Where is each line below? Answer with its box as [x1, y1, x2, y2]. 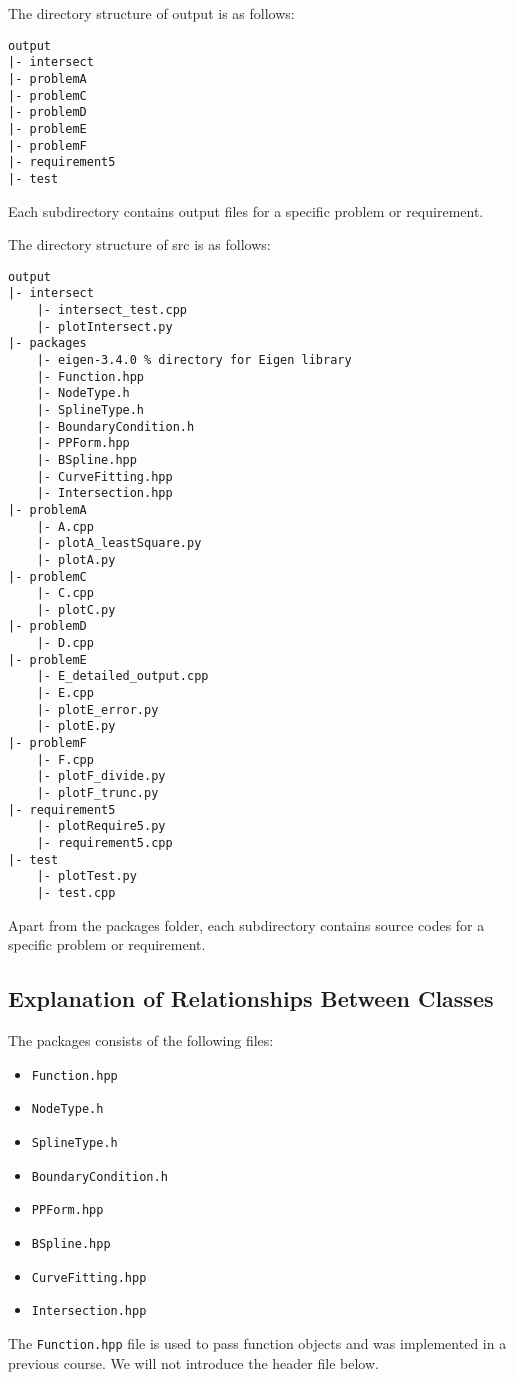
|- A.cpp [36, 519, 94, 534]
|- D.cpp [36, 636, 94, 651]
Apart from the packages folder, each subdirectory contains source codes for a [8, 914, 485, 935]
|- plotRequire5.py [36, 819, 166, 834]
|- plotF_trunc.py [36, 786, 159, 801]
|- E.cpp [36, 686, 94, 701]
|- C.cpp [36, 586, 94, 601]
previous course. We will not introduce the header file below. [8, 1352, 379, 1373]
